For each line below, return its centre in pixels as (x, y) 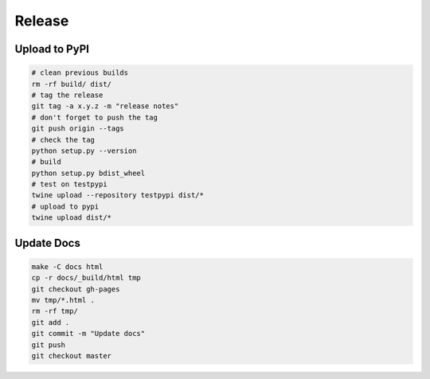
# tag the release (67, 95)
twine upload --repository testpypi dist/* (118, 195)
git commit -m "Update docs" (88, 334)
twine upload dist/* (71, 218)
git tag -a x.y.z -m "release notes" (105, 106)
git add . (51, 322)
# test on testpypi (69, 184)
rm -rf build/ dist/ (71, 84)
